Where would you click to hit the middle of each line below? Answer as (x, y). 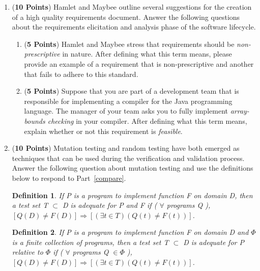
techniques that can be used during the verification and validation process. (128, 158)
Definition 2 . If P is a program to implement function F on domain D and (130, 232)
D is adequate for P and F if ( (110, 205)
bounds (35, 120)
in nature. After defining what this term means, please (147, 54)
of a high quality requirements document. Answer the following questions (126, 17)
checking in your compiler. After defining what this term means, (147, 120)
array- (240, 111)
